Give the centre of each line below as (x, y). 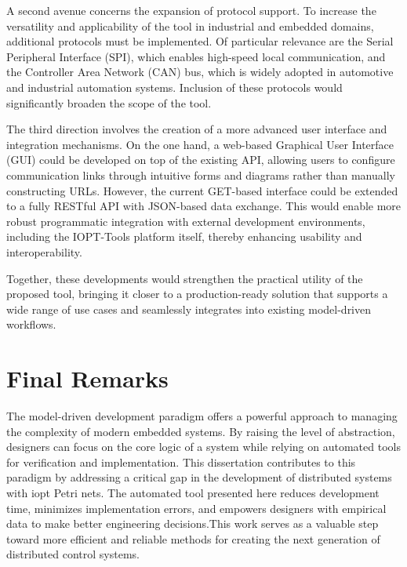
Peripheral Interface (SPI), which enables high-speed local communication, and (196, 56)
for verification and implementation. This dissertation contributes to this (181, 462)
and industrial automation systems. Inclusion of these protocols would (174, 87)
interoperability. (44, 251)
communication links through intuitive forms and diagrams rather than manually (201, 174)
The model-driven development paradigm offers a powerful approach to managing (202, 416)
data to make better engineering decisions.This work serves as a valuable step (193, 523)
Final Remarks (87, 378)
